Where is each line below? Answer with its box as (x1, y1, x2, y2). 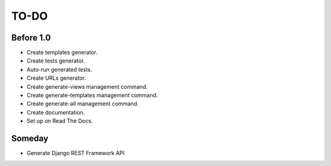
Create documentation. (26, 108, 85, 116)
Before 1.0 (11, 32, 51, 43)
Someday (11, 134, 49, 143)
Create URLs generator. (26, 74, 86, 82)
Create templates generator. (26, 49, 98, 56)
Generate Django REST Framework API (26, 149, 125, 157)
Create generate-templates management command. (26, 92, 158, 99)
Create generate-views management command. (26, 83, 148, 90)
